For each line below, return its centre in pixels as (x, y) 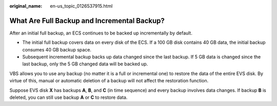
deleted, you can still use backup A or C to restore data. (68, 97)
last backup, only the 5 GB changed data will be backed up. (85, 64)
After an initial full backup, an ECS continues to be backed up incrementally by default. (101, 33)
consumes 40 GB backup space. (57, 49)
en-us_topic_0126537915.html (81, 6)
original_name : (26, 6)
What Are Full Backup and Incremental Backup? (87, 21)
